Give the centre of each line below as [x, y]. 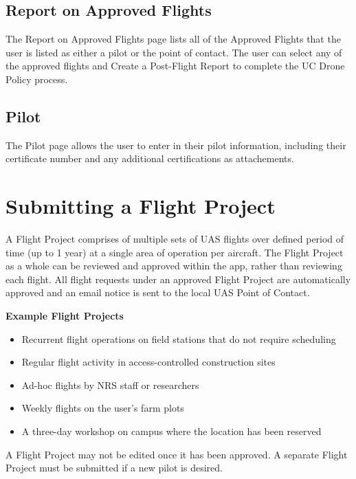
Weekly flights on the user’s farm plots [103, 408]
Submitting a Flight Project [141, 206]
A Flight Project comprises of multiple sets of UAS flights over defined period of [175, 239]
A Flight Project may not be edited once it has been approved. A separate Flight [177, 454]
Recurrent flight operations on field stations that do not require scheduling [179, 338]
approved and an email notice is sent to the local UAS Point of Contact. [158, 292]
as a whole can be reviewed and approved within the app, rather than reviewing [174, 266]
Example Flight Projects [65, 316]
